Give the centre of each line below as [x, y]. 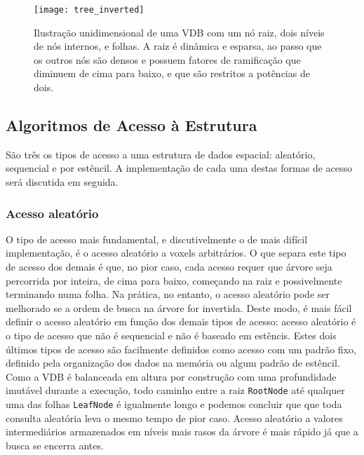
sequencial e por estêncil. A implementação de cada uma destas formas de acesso [179, 168]
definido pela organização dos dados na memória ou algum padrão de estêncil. [173, 363]
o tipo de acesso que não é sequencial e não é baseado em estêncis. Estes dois [171, 335]
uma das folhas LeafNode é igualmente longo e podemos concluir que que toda [174, 404]
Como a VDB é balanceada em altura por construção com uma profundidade [171, 376]
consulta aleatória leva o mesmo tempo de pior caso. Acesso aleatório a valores [174, 417]
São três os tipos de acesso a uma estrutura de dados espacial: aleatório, [161, 154]
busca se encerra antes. [55, 445]
